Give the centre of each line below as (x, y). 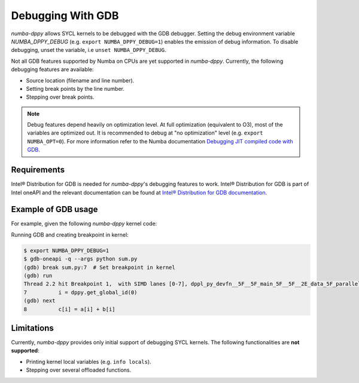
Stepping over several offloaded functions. (79, 370)
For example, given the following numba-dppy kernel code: (84, 223)
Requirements (38, 170)
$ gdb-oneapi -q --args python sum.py (80, 259)
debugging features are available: (52, 69)
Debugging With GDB (65, 16)
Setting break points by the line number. (75, 88)
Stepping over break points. (60, 97)
